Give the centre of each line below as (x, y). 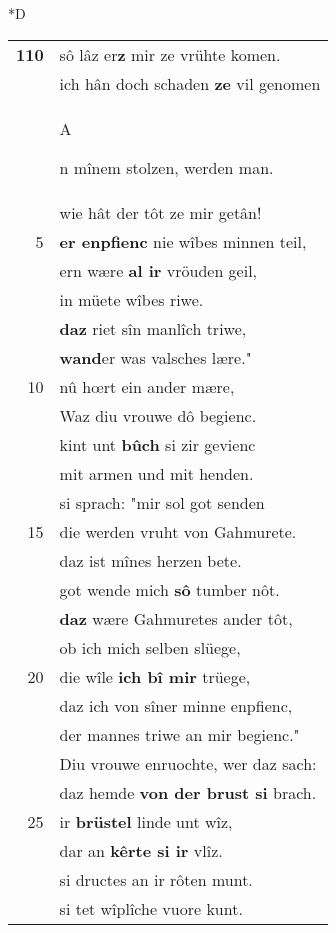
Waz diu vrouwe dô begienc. (158, 415)
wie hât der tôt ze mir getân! (160, 212)
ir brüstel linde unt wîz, (146, 821)
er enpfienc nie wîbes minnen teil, (183, 241)
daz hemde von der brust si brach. (188, 792)
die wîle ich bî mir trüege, (155, 676)
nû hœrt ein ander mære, (147, 386)
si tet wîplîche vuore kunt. (151, 908)
